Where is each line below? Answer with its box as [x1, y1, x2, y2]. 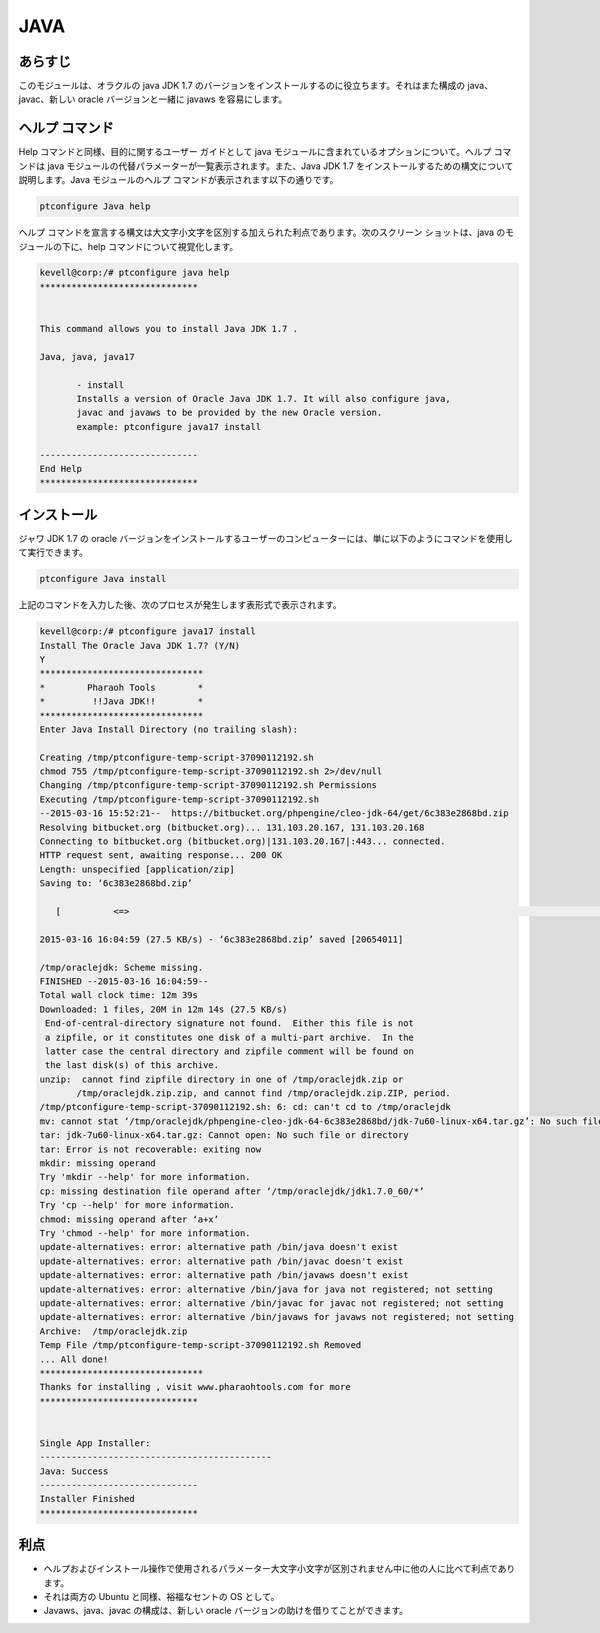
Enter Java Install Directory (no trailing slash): [39, 723, 299, 735]
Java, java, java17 [39, 351, 135, 362]
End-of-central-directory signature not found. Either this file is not [45, 1018, 415, 1029]
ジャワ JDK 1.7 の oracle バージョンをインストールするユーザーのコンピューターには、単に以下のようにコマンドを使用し [18, 532, 514, 544]
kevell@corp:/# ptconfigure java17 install [39, 626, 257, 637]
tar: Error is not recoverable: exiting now [39, 1143, 262, 1155]
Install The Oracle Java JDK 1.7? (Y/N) [39, 640, 240, 651]
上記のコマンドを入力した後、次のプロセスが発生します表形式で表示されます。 [18, 599, 342, 611]
